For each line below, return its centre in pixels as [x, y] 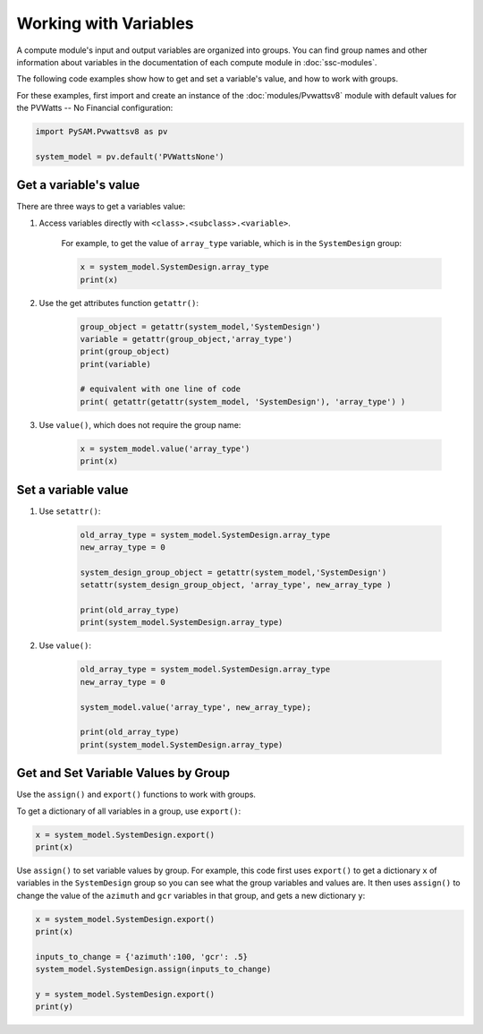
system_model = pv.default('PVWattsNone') [130, 156]
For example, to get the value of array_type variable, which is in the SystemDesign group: [232, 244]
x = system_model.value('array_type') [165, 449]
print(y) [55, 1007]
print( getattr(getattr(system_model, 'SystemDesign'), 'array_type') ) [243, 402]
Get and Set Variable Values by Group [123, 773]
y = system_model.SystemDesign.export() [125, 995]
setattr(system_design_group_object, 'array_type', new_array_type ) [236, 585]
